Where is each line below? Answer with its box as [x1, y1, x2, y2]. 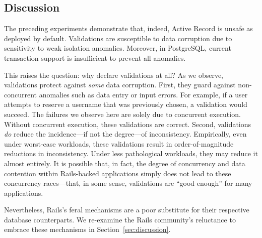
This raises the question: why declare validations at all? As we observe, [4, 69, 223, 80]
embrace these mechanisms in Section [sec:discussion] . [4, 224, 171, 234]
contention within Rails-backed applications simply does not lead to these [4, 168, 231, 178]
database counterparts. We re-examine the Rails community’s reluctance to [4, 214, 236, 224]
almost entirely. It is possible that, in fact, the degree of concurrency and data [4, 158, 245, 168]
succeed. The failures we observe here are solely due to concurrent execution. [4, 108, 241, 119]
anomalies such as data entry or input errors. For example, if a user [39, 89, 248, 99]
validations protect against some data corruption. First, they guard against [4, 79, 236, 90]
